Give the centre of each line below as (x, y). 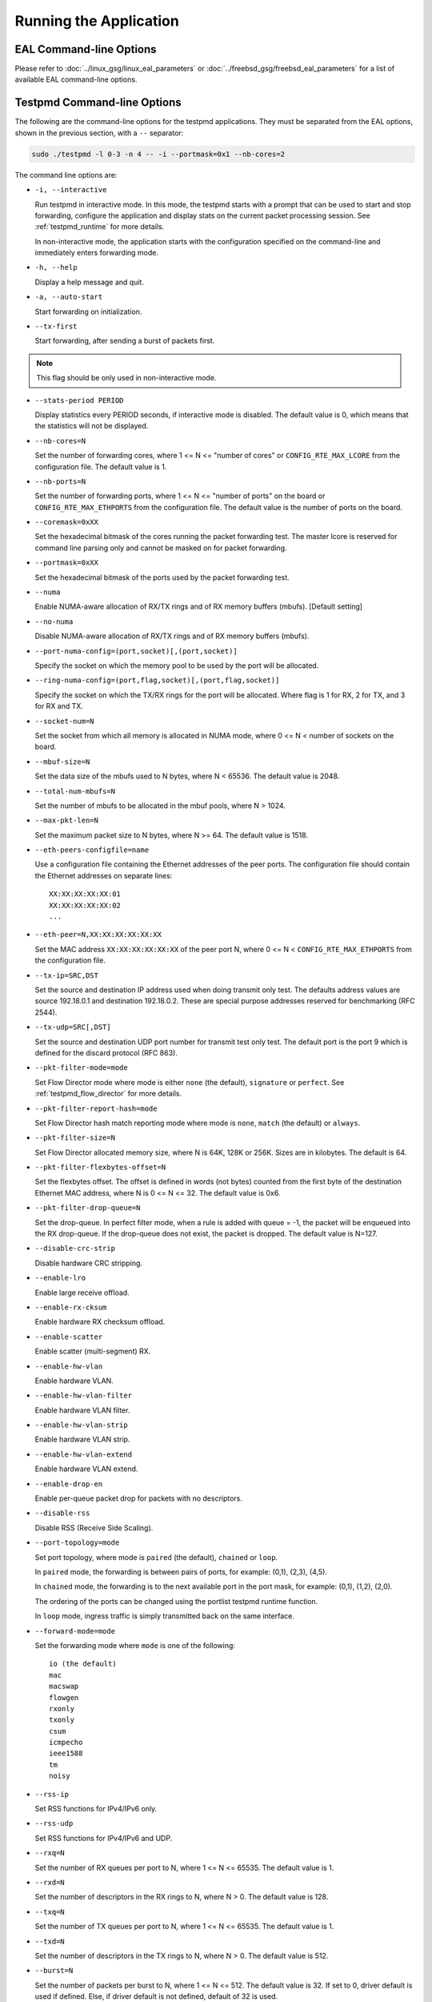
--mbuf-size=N (62, 762)
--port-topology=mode (77, 1543)
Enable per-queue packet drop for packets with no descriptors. (139, 1498)
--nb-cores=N (60, 441)
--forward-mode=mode (75, 1631)
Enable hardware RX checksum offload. (100, 1322)
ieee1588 (66, 1753)
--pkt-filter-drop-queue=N (88, 1208)
